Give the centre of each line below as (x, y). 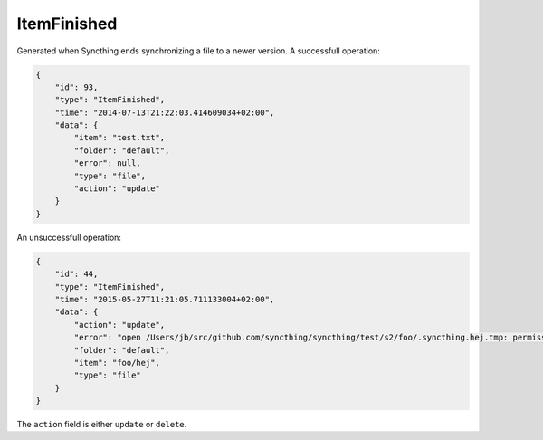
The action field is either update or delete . (102, 425)
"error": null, (108, 163)
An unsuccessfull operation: (69, 237)
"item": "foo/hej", (117, 363)
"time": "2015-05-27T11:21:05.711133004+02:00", (165, 299)
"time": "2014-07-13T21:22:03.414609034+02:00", (165, 112)
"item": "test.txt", (119, 138)
